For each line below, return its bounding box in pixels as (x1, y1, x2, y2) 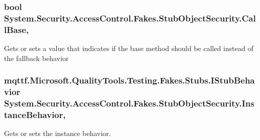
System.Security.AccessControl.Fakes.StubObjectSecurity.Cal (4, 11, 256, 24)
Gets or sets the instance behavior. (4, 128, 111, 138)
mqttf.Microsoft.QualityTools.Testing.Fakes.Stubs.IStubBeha (4, 74, 255, 86)
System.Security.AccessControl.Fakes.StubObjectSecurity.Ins (4, 97, 254, 109)
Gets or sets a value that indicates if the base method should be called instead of (4, 43, 253, 53)
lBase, (4, 23, 29, 35)
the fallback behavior (4, 52, 69, 63)
